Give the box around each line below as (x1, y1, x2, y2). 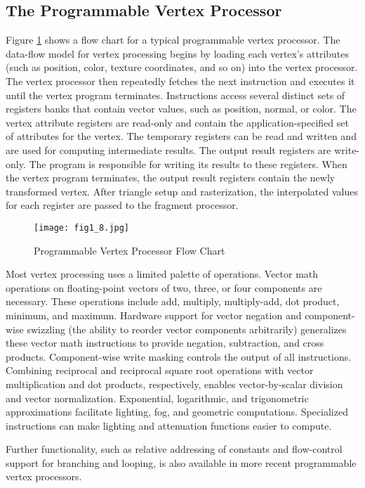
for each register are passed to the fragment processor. (6, 198, 239, 212)
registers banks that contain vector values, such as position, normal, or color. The (6, 101, 357, 116)
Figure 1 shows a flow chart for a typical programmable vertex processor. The (6, 32, 340, 47)
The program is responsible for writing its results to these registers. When (29, 156, 347, 171)
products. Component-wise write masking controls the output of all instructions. (6, 349, 352, 364)
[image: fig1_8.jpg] (34, 222, 130, 233)
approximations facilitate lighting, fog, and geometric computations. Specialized (6, 404, 348, 419)
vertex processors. (6, 469, 82, 484)
